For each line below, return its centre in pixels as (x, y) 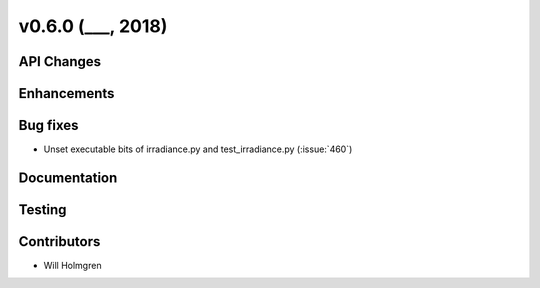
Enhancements (66, 93)
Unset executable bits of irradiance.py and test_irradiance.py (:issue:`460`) (198, 149)
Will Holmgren (72, 266)
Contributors (59, 241)
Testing (42, 209)
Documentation (68, 177)
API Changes (60, 61)
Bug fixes (48, 125)
